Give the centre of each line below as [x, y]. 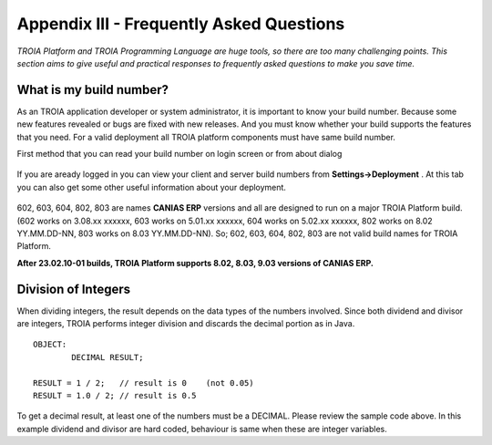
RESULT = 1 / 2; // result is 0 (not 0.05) [143, 383]
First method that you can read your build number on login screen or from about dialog [179, 154]
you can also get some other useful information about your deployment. [152, 187]
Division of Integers [74, 289]
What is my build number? [92, 90]
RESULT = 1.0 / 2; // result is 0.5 [115, 395]
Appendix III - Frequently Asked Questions [181, 24]
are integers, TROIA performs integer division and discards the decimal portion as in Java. [186, 324]
